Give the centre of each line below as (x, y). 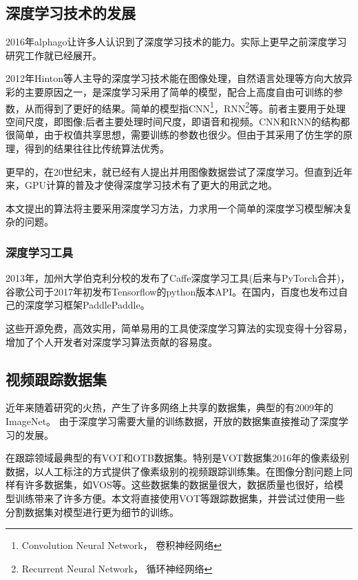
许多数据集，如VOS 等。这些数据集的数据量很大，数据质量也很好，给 (179, 485)
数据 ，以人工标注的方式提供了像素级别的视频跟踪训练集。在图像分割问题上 (174, 471)
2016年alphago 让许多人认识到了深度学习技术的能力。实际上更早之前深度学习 (176, 42)
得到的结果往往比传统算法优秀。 (97, 148)
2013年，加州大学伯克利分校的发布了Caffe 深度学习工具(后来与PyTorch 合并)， (178, 278)
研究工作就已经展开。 (54, 55)
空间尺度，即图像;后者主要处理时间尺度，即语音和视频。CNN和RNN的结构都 (178, 121)
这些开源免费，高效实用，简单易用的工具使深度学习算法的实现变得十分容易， (179, 328)
